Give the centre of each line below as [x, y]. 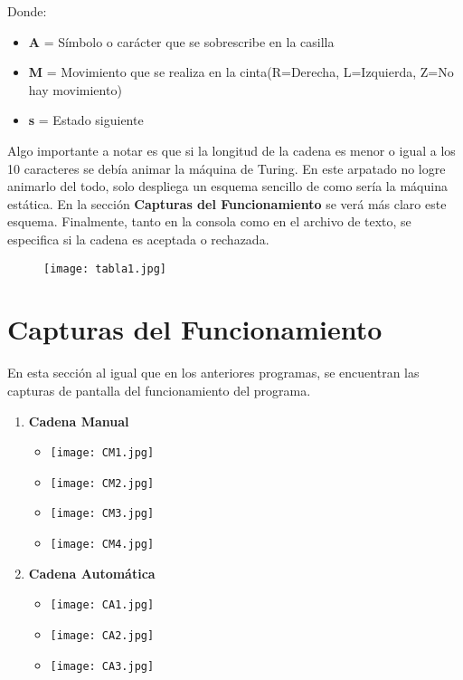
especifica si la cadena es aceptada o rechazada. [138, 239]
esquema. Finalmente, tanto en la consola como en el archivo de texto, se [209, 221]
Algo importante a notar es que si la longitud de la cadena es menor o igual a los [231, 150]
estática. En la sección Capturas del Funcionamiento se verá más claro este [227, 203]
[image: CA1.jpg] [102, 605]
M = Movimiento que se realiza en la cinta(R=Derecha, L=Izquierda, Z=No [241, 72]
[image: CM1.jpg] [102, 453]
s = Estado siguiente [86, 120]
